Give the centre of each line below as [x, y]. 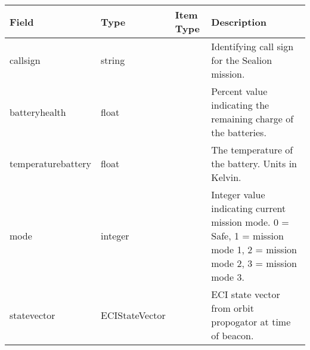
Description [239, 22]
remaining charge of [252, 119]
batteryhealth [38, 112]
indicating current [249, 208]
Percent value [239, 91]
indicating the [240, 105]
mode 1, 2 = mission [254, 249]
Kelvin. [226, 177]
